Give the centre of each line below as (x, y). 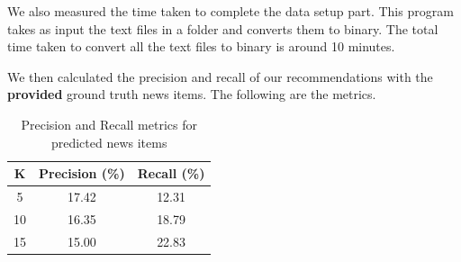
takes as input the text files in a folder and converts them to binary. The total (223, 28)
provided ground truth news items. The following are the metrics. (192, 94)
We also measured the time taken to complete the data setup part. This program (230, 11)
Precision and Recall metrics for (109, 124)
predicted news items (109, 142)
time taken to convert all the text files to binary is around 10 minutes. (201, 46)
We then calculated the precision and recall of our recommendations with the (220, 76)
